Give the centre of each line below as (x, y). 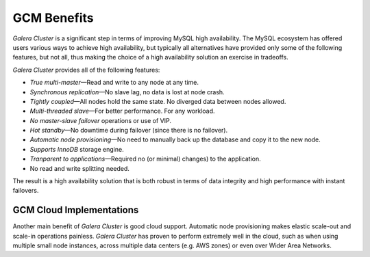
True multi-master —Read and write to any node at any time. (114, 83)
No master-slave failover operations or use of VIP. (100, 120)
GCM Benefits (53, 18)
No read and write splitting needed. (80, 168)
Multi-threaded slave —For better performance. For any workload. (122, 111)
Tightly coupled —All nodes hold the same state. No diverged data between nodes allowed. (158, 101)
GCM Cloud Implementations (76, 210)
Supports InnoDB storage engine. (77, 149)
